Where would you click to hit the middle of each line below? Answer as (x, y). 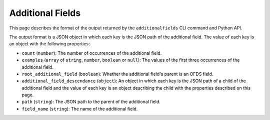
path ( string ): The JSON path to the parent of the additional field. (91, 102)
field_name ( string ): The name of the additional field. (80, 109)
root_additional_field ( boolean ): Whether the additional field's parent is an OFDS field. (117, 74)
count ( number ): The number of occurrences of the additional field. (92, 53)
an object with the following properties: (49, 44)
